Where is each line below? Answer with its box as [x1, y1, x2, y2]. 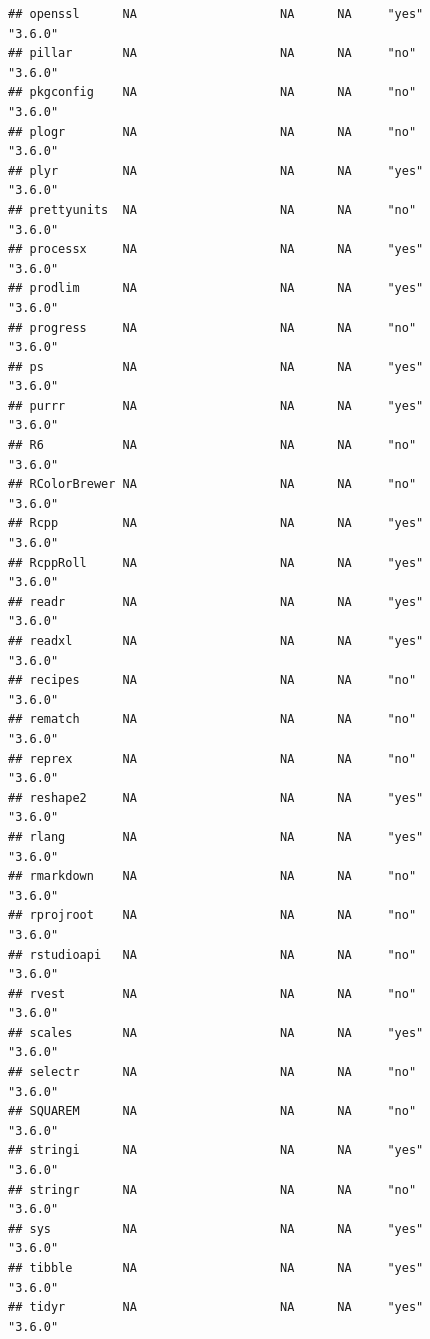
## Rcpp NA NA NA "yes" [8, 516, 424, 531]
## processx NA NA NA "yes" [8, 242, 424, 257]
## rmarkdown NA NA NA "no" [8, 869, 417, 884]
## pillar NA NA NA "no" [8, 46, 417, 61]
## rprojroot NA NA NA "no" [8, 908, 417, 923]
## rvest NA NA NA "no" [8, 986, 417, 1001]
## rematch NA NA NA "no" [8, 712, 417, 727]
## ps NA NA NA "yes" [8, 359, 424, 374]
